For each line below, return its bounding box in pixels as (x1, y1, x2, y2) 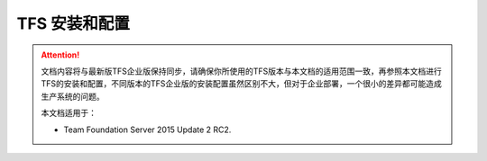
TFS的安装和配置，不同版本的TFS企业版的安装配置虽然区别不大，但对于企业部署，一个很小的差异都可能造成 (41, 78, 442, 89)
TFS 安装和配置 (16, 13, 131, 33)
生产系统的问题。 (41, 91, 105, 102)
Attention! (41, 49, 80, 60)
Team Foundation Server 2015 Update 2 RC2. (63, 124, 232, 135)
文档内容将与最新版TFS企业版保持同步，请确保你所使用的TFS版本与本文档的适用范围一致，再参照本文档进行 (41, 66, 442, 76)
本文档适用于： (41, 108, 96, 119)
